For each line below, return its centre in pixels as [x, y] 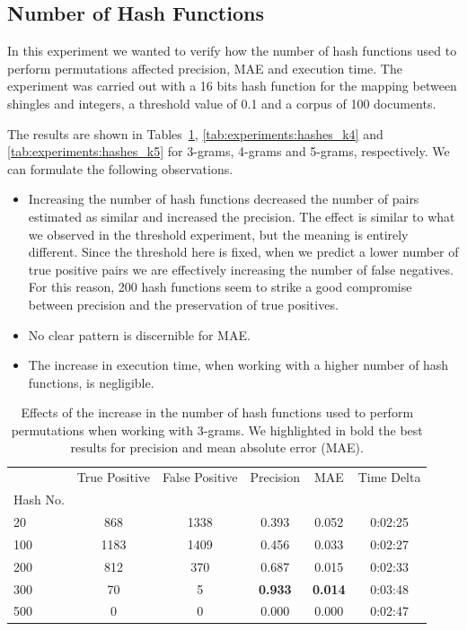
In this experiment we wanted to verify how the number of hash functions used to [232, 51]
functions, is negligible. [91, 382]
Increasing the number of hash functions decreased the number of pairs [224, 199]
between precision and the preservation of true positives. [183, 304]
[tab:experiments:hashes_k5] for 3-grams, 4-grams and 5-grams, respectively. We [229, 151]
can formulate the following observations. [120, 168]
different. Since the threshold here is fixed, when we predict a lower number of [243, 252]
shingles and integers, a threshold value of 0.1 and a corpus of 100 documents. [222, 103]
